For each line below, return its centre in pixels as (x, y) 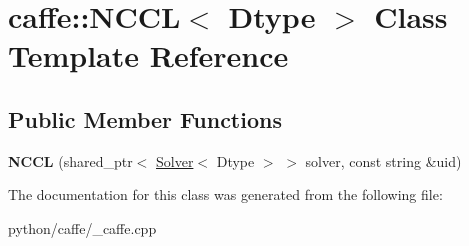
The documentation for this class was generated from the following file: (225, 194)
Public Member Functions (145, 118)
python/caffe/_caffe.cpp (82, 227)
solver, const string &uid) (383, 160)
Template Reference (148, 55)
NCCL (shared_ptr (70, 160)
